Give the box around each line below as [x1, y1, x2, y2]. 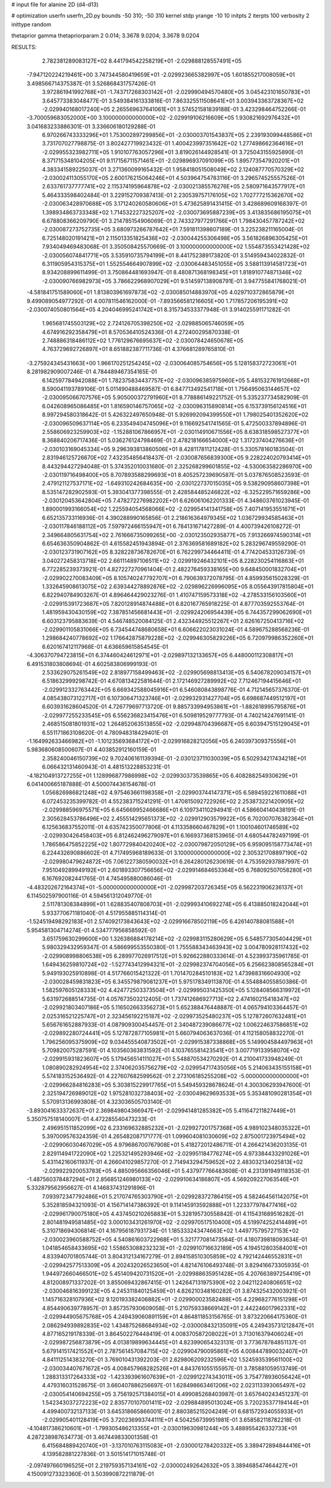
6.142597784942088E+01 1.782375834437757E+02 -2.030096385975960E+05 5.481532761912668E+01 [42, 376, 310, 384]
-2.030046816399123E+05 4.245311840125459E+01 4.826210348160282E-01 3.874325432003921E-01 [42, 1287, 306, 1295]
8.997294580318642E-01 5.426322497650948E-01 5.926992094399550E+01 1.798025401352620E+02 [42, 411, 309, 419]
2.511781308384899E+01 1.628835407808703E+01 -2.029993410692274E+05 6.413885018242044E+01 [42, 901, 309, 908]
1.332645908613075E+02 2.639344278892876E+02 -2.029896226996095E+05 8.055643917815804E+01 [42, 583, 314, 590]
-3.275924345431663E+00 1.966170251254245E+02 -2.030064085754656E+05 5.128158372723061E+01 [26, 359, 297, 366]
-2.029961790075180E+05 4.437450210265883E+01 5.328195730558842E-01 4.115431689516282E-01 [42, 1210, 303, 1217]
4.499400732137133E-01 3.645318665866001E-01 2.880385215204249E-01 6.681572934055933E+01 [42, 1408, 303, 1415]
